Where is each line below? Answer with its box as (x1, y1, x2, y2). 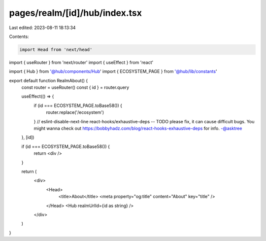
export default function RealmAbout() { (9, 77, 88, 83)
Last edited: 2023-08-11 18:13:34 (9, 25, 76, 31)
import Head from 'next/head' (19, 47, 93, 52)
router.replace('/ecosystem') (46, 109, 104, 115)
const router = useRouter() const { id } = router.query (21, 84, 130, 91)
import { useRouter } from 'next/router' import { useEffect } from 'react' (9, 59, 154, 65)
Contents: (9, 34, 29, 39)
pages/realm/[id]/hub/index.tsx (9, 7, 142, 18)
